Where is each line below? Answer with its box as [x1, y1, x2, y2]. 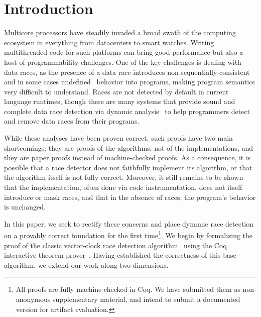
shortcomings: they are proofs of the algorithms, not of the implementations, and [4, 142, 253, 153]
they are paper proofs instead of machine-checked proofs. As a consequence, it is [4, 152, 251, 163]
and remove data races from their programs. [4, 116, 140, 126]
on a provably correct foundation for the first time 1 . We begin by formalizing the [4, 229, 253, 241]
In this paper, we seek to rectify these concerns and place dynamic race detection [4, 218, 254, 229]
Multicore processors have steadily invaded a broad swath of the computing [4, 27, 236, 38]
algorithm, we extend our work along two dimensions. [4, 259, 169, 270]
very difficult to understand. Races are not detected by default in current [4, 86, 229, 96]
